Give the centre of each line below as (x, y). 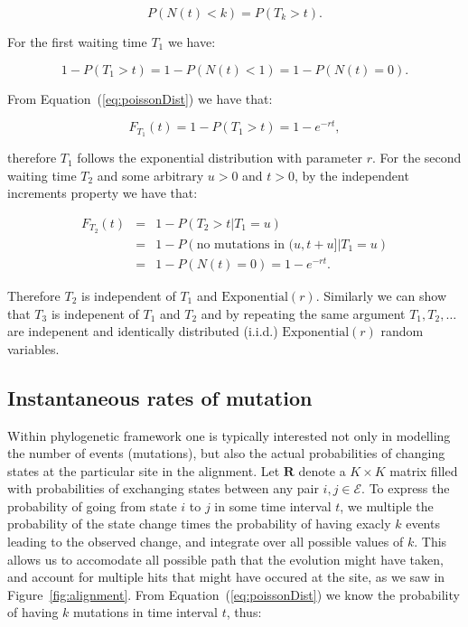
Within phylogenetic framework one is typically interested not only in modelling (229, 435)
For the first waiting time (77, 42)
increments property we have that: (103, 193)
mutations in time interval (145, 612)
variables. (33, 348)
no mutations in (240, 244)
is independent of (129, 295)
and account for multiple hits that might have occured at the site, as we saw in (226, 577)
